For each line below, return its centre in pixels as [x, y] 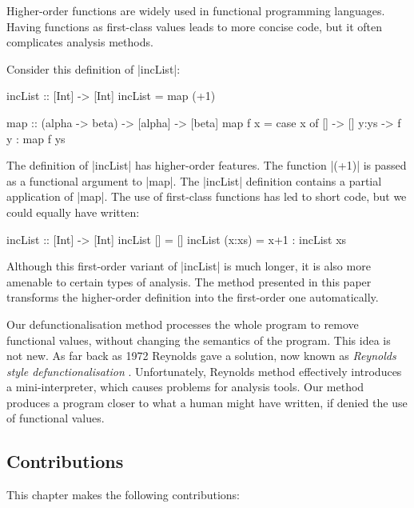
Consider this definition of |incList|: [94, 68]
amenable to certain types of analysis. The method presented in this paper [189, 281]
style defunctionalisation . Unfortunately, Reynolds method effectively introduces [204, 371]
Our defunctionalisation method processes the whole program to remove [183, 324]
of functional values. [56, 418]
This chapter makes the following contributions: [123, 495]
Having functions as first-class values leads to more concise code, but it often [195, 26]
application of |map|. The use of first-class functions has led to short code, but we [207, 196]
